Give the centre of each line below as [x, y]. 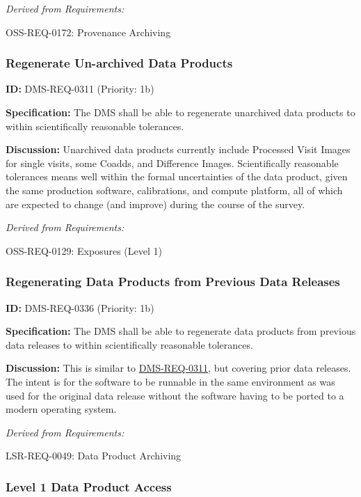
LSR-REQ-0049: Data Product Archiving [94, 456]
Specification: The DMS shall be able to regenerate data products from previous [181, 331]
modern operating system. [61, 409]
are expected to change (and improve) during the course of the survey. [155, 204]
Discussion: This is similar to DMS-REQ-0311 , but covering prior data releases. [178, 368]
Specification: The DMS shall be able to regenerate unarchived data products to [180, 112]
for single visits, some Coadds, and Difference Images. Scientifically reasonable [172, 163]
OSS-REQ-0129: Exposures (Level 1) [84, 250]
